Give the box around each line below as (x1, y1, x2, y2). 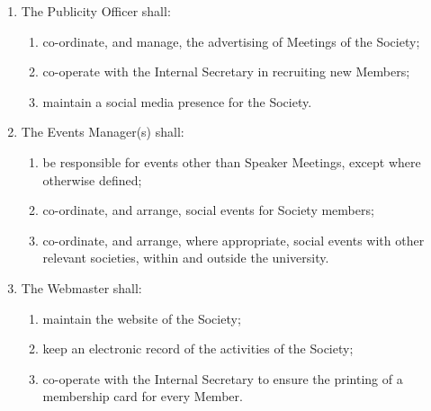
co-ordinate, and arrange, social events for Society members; (42, 201, 374, 219)
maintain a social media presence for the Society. (42, 92, 312, 111)
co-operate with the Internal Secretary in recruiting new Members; (42, 62, 410, 81)
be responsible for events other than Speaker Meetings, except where (42, 152, 421, 171)
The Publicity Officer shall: (21, 2, 171, 20)
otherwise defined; (42, 170, 142, 189)
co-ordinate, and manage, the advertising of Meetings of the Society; (42, 31, 420, 50)
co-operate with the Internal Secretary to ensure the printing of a (42, 369, 403, 388)
